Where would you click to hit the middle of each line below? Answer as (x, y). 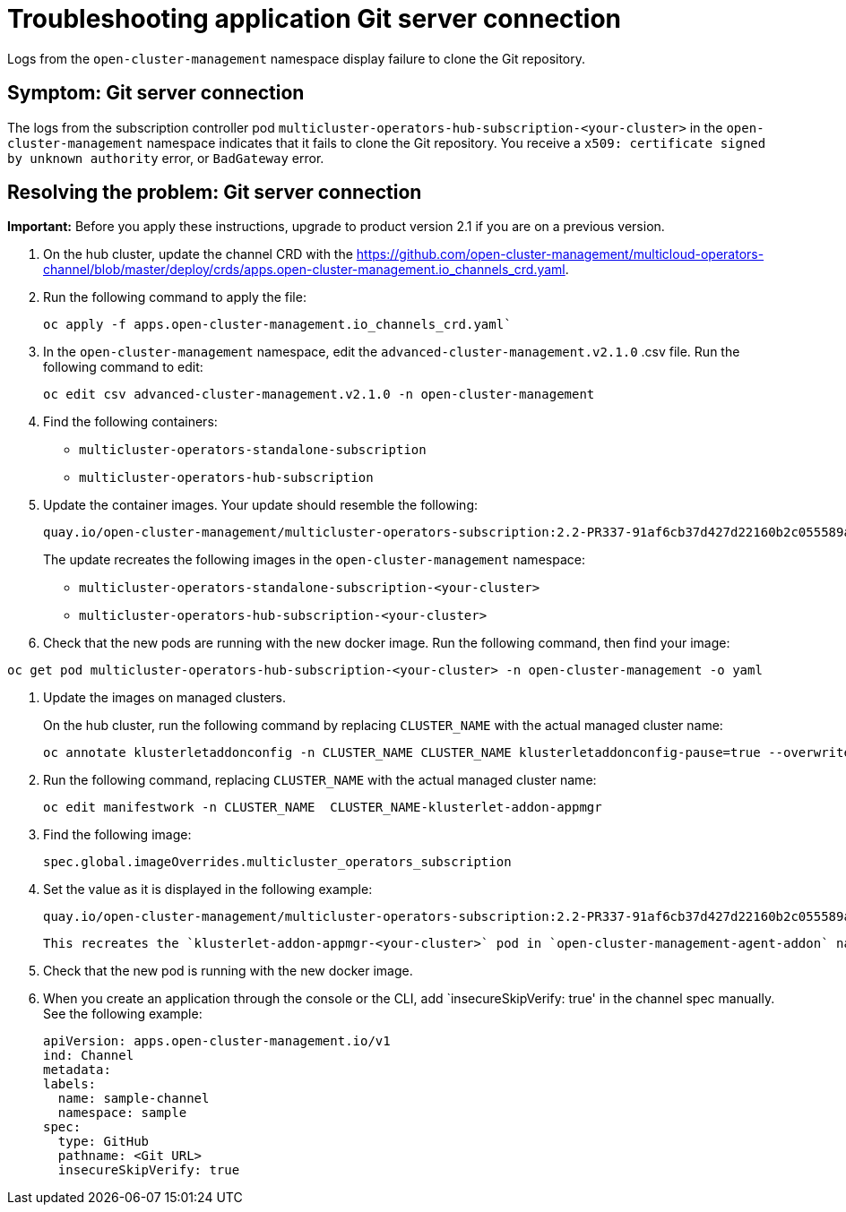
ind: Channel (89, 1056)
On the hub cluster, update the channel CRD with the (198, 254)
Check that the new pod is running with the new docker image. (228, 971)
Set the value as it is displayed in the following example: (208, 890)
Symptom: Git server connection (156, 93)
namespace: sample (122, 1113)
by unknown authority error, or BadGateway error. (166, 158)
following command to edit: (123, 367)
